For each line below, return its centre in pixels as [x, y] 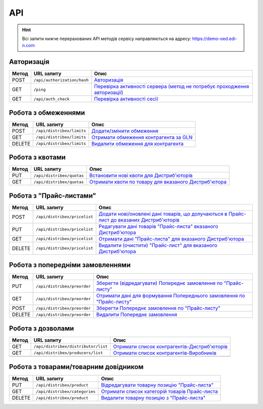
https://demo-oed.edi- [215, 39]
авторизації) [109, 93]
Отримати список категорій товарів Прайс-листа [160, 391]
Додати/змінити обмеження [125, 131]
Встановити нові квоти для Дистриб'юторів [141, 176]
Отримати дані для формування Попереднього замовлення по [171, 296]
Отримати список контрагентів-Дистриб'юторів [170, 347]
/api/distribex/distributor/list [71, 347]
